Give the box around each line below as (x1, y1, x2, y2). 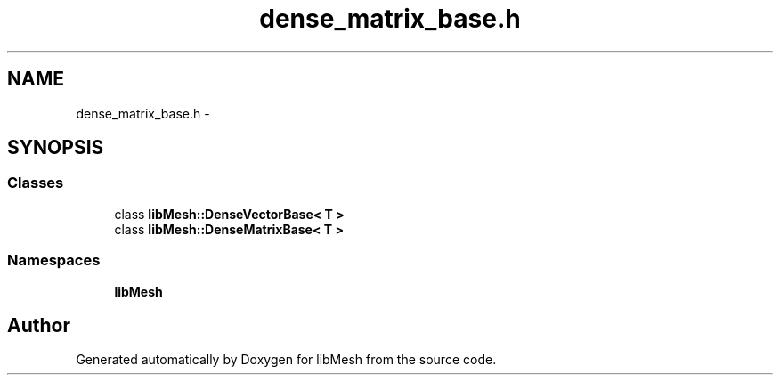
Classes (7, 174, 64, 192)
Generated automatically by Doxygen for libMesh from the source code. (76, 352, 497, 368)
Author (7, 313, 70, 337)
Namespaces (7, 251, 101, 270)
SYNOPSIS (7, 136, 104, 159)
